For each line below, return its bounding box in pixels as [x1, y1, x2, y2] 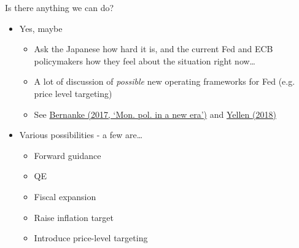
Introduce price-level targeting [34, 231, 148, 244]
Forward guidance [34, 149, 101, 161]
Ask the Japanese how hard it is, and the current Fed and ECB [34, 42, 273, 55]
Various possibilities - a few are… [19, 128, 143, 141]
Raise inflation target [34, 211, 114, 223]
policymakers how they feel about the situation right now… [34, 54, 255, 67]
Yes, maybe [19, 21, 63, 34]
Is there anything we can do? [5, 1, 114, 14]
